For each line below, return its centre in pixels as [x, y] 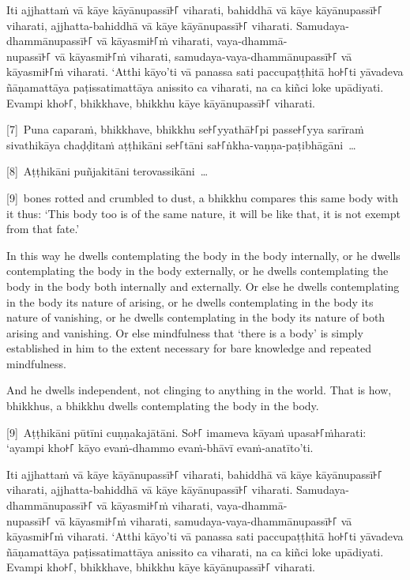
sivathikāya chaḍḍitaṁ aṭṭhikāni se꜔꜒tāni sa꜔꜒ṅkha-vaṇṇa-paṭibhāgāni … [181, 144]
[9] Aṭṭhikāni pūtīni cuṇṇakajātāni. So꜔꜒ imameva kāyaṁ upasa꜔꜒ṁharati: [186, 432]
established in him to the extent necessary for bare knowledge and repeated [189, 348]
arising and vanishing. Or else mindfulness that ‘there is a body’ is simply [185, 332]
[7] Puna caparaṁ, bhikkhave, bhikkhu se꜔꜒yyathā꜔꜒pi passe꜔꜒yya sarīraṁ [185, 129]
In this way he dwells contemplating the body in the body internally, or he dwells [203, 255]
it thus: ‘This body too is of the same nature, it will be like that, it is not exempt [203, 213]
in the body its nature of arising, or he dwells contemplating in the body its [190, 301]
